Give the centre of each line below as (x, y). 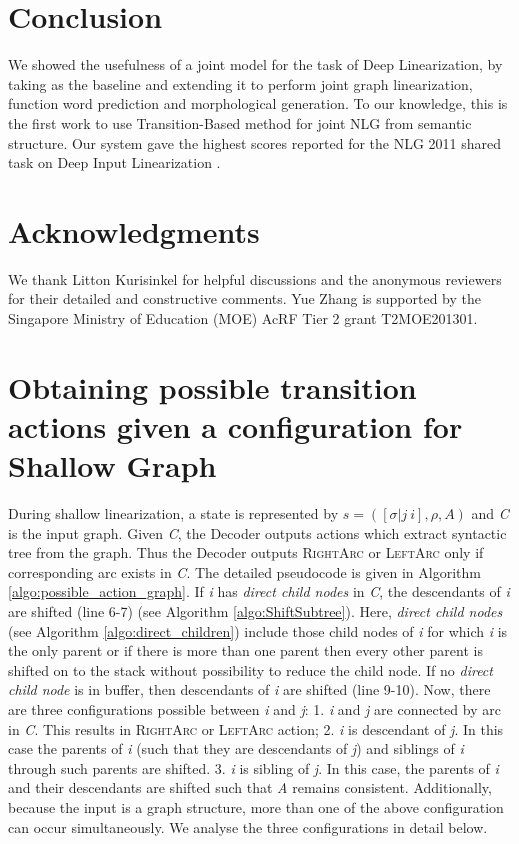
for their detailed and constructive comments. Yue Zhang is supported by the (244, 298)
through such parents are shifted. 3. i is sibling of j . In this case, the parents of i (253, 767)
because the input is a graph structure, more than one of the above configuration (256, 807)
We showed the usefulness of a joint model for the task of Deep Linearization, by (255, 64)
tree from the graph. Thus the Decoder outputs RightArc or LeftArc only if (246, 552)
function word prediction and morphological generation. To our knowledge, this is (258, 103)
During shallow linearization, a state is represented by (173, 513)
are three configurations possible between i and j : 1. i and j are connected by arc (254, 709)
